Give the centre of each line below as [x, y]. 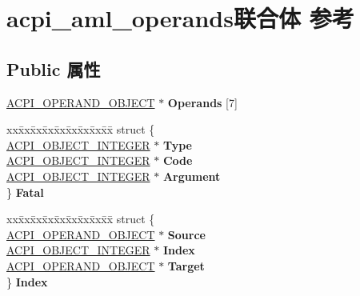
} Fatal [25, 192]
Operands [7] [202, 102]
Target [186, 265]
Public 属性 [54, 68]
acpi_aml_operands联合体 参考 [180, 18]
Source [186, 234]
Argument [192, 176]
